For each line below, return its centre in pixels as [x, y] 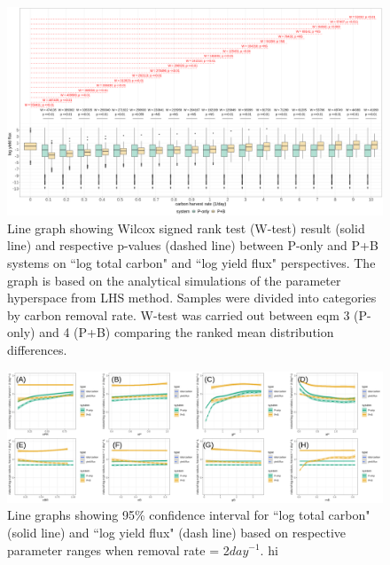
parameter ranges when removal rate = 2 [118, 549]
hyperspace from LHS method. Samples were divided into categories [192, 298]
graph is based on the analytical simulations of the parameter [174, 280]
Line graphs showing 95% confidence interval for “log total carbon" [189, 515]
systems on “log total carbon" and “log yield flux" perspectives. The [191, 262]
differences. [37, 349]
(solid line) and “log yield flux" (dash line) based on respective [177, 532]
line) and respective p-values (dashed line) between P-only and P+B [193, 245]
